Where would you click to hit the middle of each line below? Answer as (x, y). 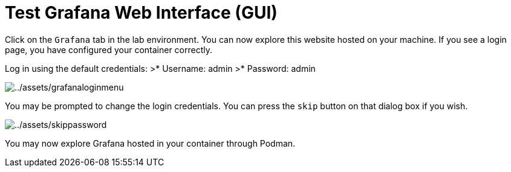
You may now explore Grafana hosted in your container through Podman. (150, 143)
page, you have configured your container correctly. (109, 49)
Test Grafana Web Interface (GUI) (141, 13)
